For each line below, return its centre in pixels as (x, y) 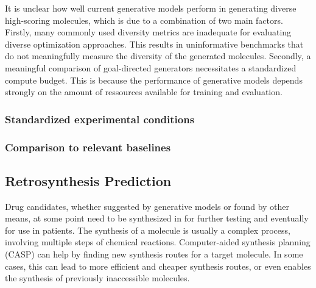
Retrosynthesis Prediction (88, 180)
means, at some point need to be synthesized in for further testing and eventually (157, 218)
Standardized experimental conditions (100, 119)
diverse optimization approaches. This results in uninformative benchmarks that (154, 44)
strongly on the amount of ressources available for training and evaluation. (144, 92)
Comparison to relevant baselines (88, 147)
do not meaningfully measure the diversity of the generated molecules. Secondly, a (158, 56)
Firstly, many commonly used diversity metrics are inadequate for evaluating (148, 32)
